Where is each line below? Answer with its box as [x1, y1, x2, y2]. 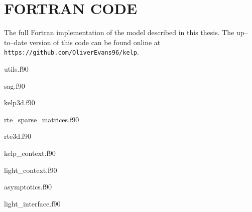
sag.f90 [4, 80, 25, 91]
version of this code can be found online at [29, 37, 161, 47]
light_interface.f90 [4, 198, 61, 208]
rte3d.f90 [4, 131, 32, 141]
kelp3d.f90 [4, 97, 35, 108]
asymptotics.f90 [4, 181, 52, 192]
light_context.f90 [4, 164, 57, 175]
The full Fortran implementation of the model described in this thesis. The [4, 27, 234, 38]
